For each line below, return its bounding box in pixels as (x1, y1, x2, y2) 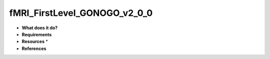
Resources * (21, 39, 48, 45)
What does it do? (21, 25, 58, 31)
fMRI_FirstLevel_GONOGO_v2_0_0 (9, 7, 153, 18)
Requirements (21, 31, 52, 37)
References (21, 45, 46, 52)
